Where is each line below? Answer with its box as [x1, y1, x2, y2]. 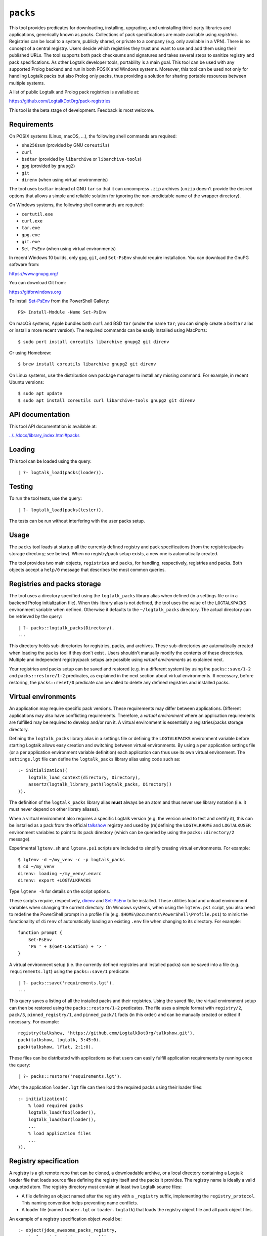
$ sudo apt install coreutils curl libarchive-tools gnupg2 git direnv [18, 397, 195, 403]
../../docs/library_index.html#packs [9, 433, 80, 439]
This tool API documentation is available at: [9, 423, 97, 429]
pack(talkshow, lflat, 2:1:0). [18, 1044, 94, 1050]
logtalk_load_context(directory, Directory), [28, 774, 141, 780]
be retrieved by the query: [9, 614, 62, 619]
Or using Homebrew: [9, 350, 52, 355]
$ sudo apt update [18, 391, 63, 397]
